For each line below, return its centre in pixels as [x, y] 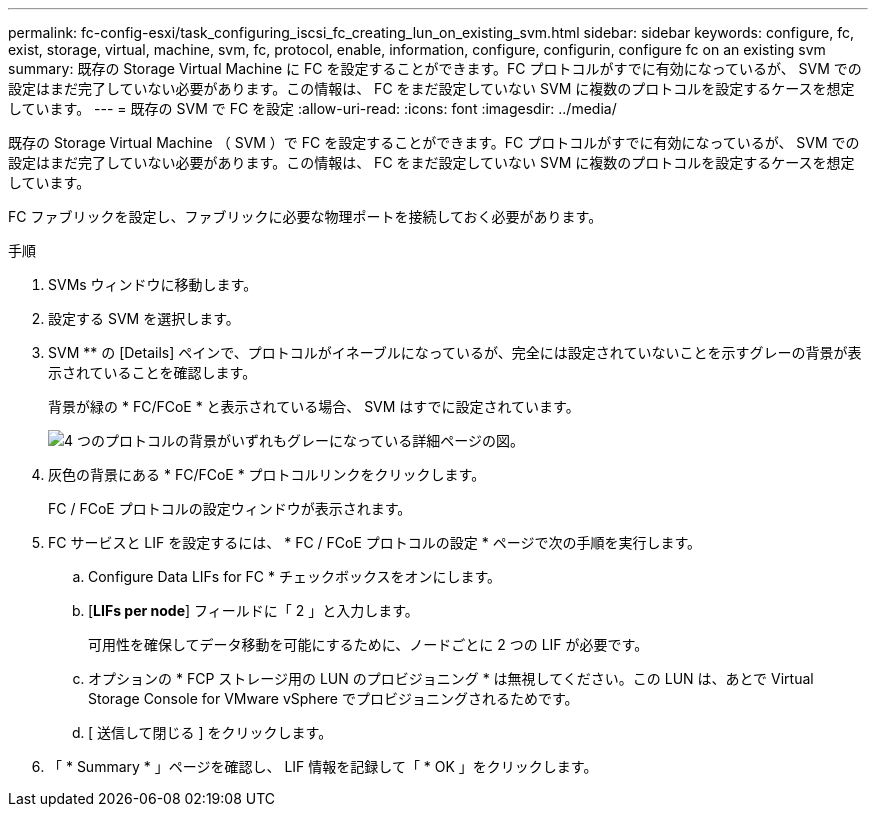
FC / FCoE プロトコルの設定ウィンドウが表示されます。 [230, 508]
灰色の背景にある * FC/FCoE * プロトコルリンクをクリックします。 [267, 474]
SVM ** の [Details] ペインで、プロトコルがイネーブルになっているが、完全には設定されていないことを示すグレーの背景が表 [455, 352]
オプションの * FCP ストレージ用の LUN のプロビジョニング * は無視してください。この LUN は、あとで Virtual [451, 678]
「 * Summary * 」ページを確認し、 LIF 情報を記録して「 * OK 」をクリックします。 [323, 766]
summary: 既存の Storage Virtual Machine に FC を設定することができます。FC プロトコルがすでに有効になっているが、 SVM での [435, 68]
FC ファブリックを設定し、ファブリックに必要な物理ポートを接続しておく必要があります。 [305, 216]
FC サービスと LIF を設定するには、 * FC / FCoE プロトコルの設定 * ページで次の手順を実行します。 [374, 542]
